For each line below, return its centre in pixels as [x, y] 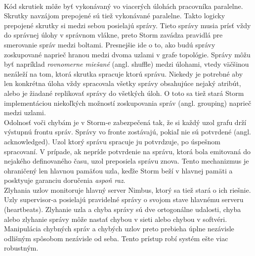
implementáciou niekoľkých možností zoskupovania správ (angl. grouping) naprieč [128, 103]
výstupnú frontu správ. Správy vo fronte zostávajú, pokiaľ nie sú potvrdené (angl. [127, 132]
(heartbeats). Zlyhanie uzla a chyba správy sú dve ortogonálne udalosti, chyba [123, 209]
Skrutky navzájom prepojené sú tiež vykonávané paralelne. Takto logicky [115, 16]
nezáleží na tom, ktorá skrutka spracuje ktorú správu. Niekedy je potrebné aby [124, 73]
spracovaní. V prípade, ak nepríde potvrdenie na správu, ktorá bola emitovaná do [127, 151]
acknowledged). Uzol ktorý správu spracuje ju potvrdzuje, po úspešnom [112, 141]
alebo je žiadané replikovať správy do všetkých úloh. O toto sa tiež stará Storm [124, 93]
